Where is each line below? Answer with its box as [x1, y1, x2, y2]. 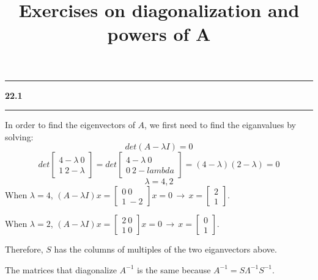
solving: [5, 130, 34, 143]
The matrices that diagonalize [5, 263, 117, 276]
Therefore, [5, 243, 43, 256]
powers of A [107, 21, 211, 46]
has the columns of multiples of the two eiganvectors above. [54, 243, 277, 256]
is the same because [137, 263, 211, 276]
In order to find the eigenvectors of [5, 118, 135, 131]
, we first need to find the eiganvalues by [144, 118, 296, 131]
